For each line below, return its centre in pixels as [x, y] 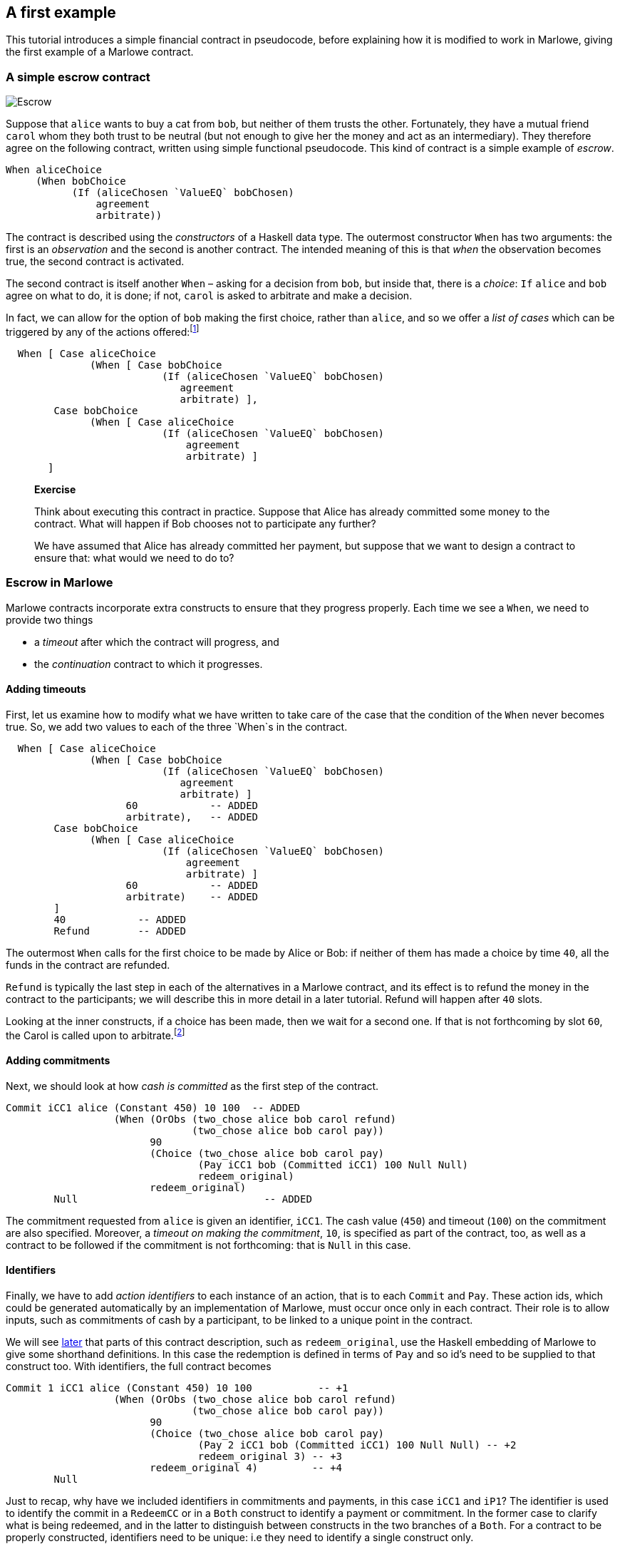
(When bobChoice [81, 181]
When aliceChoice [54, 170]
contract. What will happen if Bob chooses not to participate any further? [205, 523]
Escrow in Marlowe [60, 583]
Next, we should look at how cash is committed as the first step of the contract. [192, 1086]
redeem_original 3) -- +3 [270, 1456]
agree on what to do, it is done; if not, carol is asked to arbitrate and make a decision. [209, 296]
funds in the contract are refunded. [88, 964]
